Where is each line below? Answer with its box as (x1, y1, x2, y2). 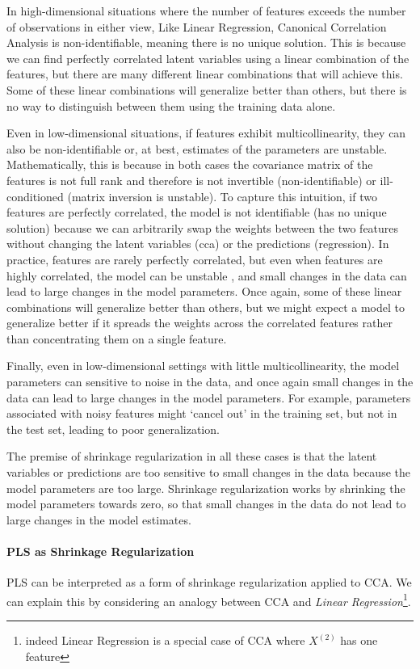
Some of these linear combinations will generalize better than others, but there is (6, 81, 407, 98)
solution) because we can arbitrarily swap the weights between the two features (6, 219, 399, 236)
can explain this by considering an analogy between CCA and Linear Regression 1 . (6, 590, 411, 609)
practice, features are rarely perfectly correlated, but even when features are (6, 250, 383, 267)
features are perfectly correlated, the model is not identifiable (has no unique (6, 204, 387, 221)
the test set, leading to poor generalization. (6, 420, 220, 437)
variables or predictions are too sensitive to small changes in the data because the (6, 464, 410, 481)
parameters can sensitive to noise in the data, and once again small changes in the (6, 373, 414, 390)
